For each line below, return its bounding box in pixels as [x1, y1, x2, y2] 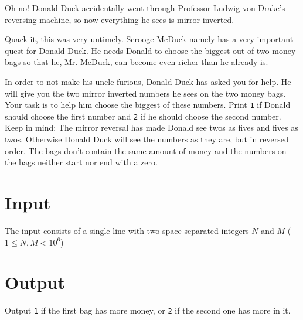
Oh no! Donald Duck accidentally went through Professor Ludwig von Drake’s [5, 2, 285, 13]
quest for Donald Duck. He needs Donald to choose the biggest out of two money [5, 44, 296, 56]
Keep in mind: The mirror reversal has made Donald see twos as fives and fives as [5, 121, 298, 134]
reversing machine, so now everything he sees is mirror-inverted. [5, 13, 234, 25]
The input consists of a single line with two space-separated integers [5, 224, 249, 236]
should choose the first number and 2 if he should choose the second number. [5, 110, 281, 122]
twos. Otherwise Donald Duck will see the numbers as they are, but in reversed [5, 133, 289, 145]
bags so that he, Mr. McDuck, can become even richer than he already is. [5, 56, 268, 68]
